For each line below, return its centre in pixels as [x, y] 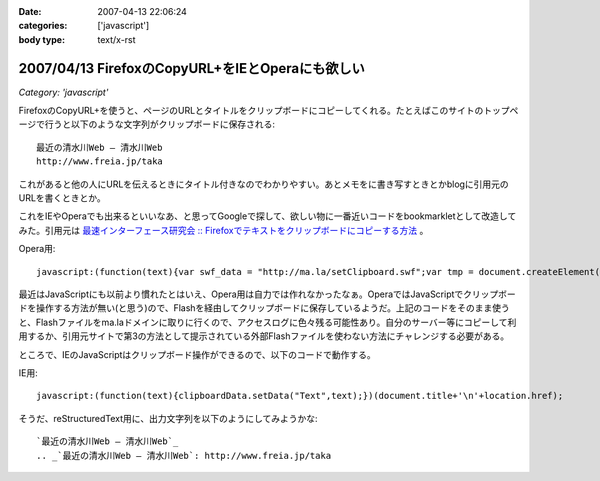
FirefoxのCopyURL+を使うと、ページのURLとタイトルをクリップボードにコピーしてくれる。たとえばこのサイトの [251, 111]
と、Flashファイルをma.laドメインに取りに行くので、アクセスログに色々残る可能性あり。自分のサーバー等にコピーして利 [267, 322]
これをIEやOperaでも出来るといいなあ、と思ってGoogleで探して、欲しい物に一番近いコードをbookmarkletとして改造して [267, 216]
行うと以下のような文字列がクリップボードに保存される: [159, 124]
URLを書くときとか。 [62, 198]
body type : [41, 39]
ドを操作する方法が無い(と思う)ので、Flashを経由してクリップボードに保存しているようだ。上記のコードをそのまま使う [264, 308]
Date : [30, 11]
